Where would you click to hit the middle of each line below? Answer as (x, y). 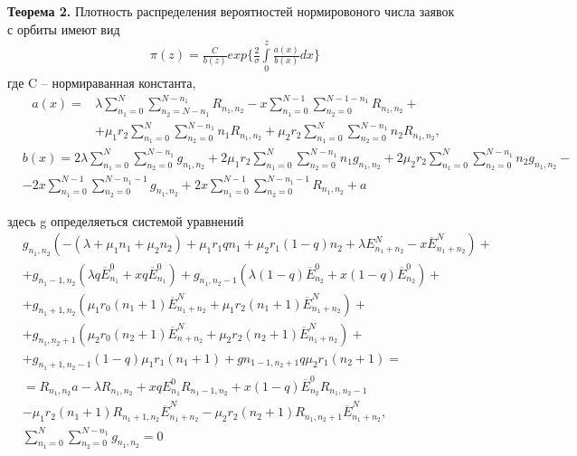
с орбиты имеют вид (64, 28)
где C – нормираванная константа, (102, 83)
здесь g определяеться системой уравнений (126, 220)
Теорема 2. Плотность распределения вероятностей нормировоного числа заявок (231, 11)
